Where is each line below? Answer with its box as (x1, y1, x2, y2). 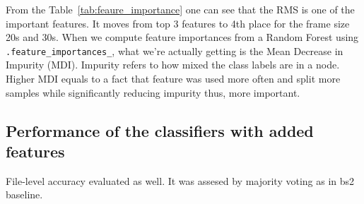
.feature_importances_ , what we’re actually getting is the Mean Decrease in (6, 43, 344, 58)
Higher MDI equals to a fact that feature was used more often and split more (6, 71, 341, 86)
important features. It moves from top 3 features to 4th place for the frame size (6, 16, 350, 30)
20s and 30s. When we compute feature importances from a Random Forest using (6, 30, 359, 44)
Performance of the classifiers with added (6, 119, 314, 141)
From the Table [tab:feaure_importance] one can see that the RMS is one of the (6, 2, 355, 16)
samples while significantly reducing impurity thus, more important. (6, 85, 300, 100)
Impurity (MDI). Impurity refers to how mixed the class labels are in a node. (6, 57, 340, 72)
